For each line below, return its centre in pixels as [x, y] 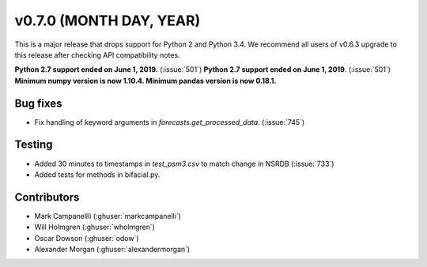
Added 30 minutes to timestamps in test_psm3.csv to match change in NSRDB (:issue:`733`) [184, 164]
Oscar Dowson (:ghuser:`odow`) [87, 238]
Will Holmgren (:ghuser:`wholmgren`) [95, 227]
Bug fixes [38, 103]
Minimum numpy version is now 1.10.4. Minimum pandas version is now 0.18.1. [145, 81]
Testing [34, 145]
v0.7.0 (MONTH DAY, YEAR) [108, 21]
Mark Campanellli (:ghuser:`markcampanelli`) [108, 216]
